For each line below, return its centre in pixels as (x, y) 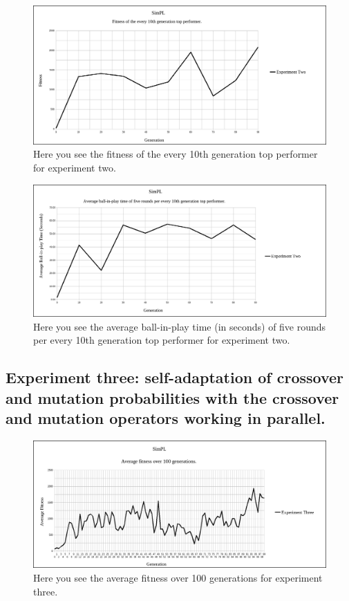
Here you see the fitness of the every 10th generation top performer (176, 154)
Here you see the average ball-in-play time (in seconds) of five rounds (180, 326)
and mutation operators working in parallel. (166, 418)
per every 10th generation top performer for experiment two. (162, 340)
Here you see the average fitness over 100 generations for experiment (178, 577)
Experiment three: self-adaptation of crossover (175, 377)
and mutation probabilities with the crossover (172, 397)
